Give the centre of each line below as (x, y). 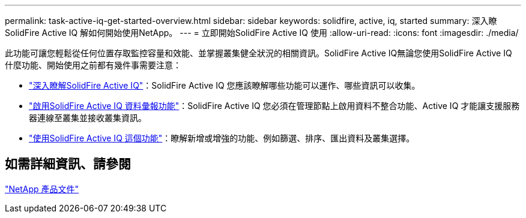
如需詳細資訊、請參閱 (68, 164)
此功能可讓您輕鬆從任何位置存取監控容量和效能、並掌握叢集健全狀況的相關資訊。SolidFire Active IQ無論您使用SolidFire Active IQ (258, 53)
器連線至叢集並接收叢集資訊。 (88, 118)
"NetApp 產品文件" (42, 189)
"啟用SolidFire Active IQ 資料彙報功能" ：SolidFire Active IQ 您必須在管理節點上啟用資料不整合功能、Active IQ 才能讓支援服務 (274, 106)
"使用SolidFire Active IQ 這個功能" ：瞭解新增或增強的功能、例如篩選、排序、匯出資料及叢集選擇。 (222, 138)
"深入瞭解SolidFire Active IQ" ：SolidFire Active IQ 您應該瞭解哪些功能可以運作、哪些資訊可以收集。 (225, 85)
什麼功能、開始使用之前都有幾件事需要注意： (93, 65)
